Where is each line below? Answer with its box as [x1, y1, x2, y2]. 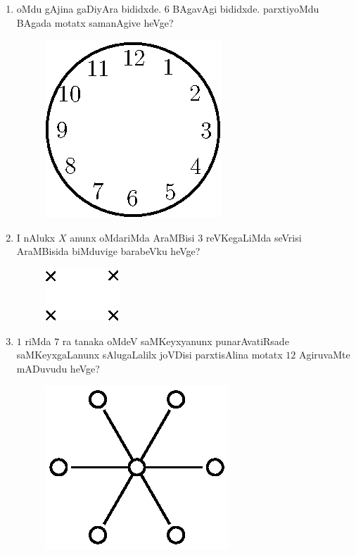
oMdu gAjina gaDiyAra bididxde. [16, 1, 162, 15]
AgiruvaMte [298, 347, 350, 362]
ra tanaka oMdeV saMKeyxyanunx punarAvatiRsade [62, 333, 289, 348]
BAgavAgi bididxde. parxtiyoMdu [172, 1, 319, 15]
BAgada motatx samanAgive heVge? [16, 15, 174, 30]
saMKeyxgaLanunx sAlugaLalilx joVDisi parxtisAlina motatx [16, 347, 283, 362]
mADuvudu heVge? [16, 361, 100, 375]
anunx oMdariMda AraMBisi [70, 230, 195, 244]
